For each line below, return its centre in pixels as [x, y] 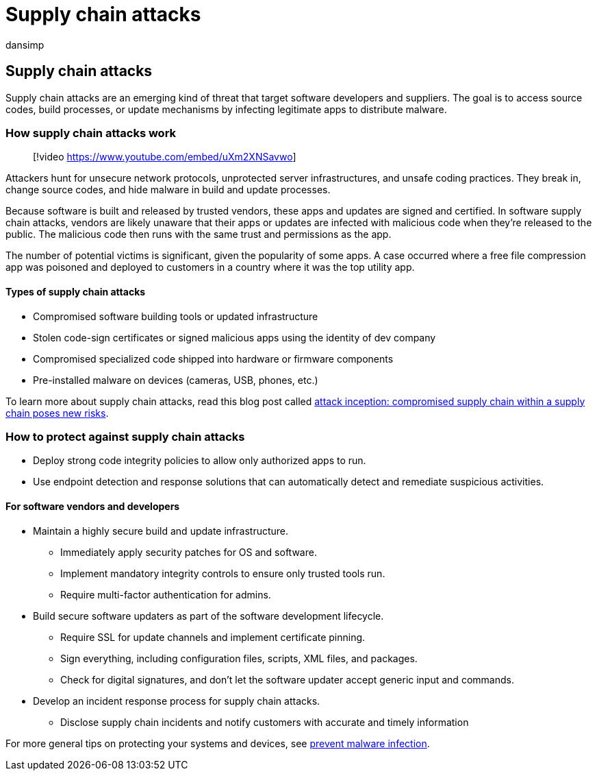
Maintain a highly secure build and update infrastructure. [161, 531]
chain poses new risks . [57, 413]
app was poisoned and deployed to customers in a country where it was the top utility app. [210, 267]
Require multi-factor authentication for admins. [166, 594]
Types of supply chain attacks [76, 291]
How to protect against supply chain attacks [125, 436]
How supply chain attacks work [91, 133]
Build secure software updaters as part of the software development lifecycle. [208, 616]
